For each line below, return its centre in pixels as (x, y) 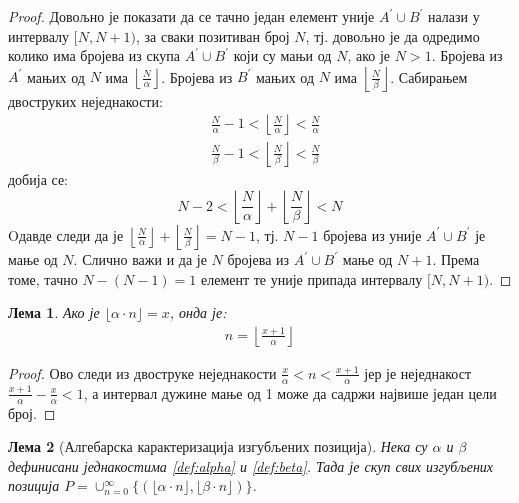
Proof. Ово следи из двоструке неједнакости (142, 372)
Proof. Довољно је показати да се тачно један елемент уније (191, 16)
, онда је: (198, 312)
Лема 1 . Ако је (54, 312)
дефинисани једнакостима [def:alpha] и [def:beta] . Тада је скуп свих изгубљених (251, 465)
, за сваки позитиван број (212, 35)
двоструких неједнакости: (85, 100)
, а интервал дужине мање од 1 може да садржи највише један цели (290, 392)
